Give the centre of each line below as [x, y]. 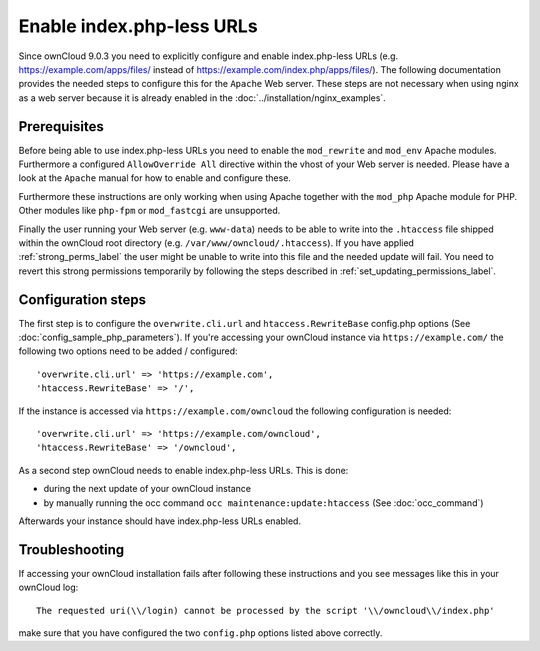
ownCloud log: [48, 587]
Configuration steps [82, 299]
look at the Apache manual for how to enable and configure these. [155, 178]
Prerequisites [61, 126]
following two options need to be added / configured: [128, 351]
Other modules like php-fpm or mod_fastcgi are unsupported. [149, 211]
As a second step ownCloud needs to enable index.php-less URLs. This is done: [183, 470]
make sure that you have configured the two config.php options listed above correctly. [200, 633]
